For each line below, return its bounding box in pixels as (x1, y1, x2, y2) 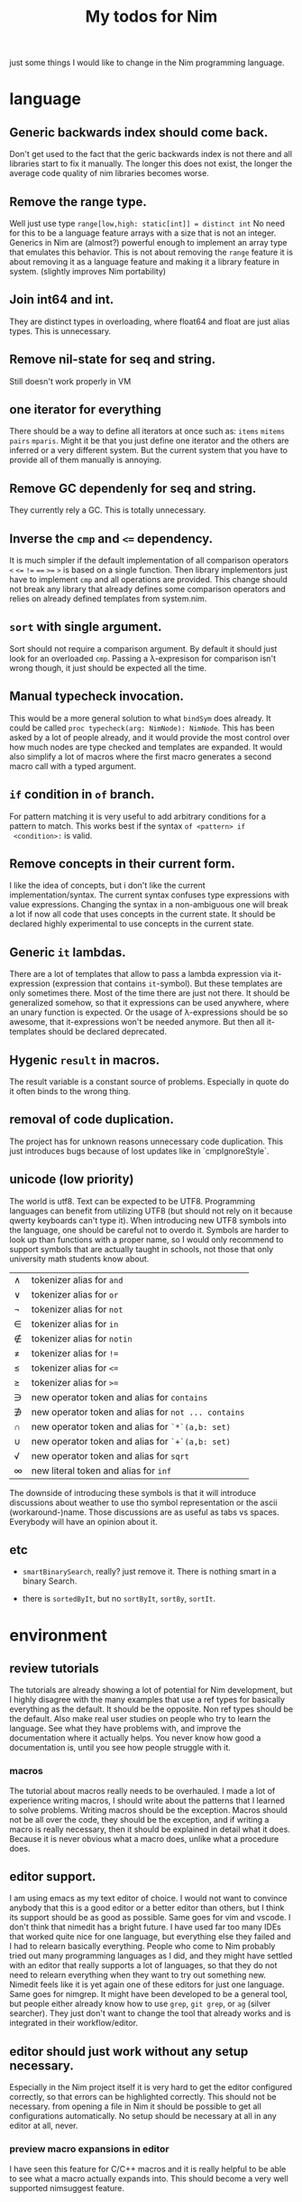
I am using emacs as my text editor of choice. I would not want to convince (9, 1893, 288, 1904)
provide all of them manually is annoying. (9, 454, 162, 466)
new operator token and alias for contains (31, 1390, 208, 1403)
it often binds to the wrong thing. (9, 1085, 131, 1096)
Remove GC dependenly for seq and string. (9, 480, 257, 496)
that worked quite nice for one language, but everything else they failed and (9, 1931, 291, 1942)
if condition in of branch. (9, 787, 155, 803)
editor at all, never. (9, 2120, 78, 2132)
